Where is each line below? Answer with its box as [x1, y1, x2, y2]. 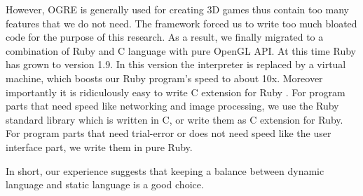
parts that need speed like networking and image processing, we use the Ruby [6, 98, 339, 113]
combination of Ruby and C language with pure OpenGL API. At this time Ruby [6, 43, 356, 58]
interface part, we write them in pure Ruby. [6, 139, 193, 154]
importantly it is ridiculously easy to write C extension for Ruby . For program [6, 84, 345, 99]
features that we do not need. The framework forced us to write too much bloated [6, 15, 357, 30]
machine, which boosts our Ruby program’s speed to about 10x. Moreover [6, 70, 323, 85]
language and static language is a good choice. [6, 177, 204, 192]
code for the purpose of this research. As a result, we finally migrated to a [6, 30, 324, 44]
